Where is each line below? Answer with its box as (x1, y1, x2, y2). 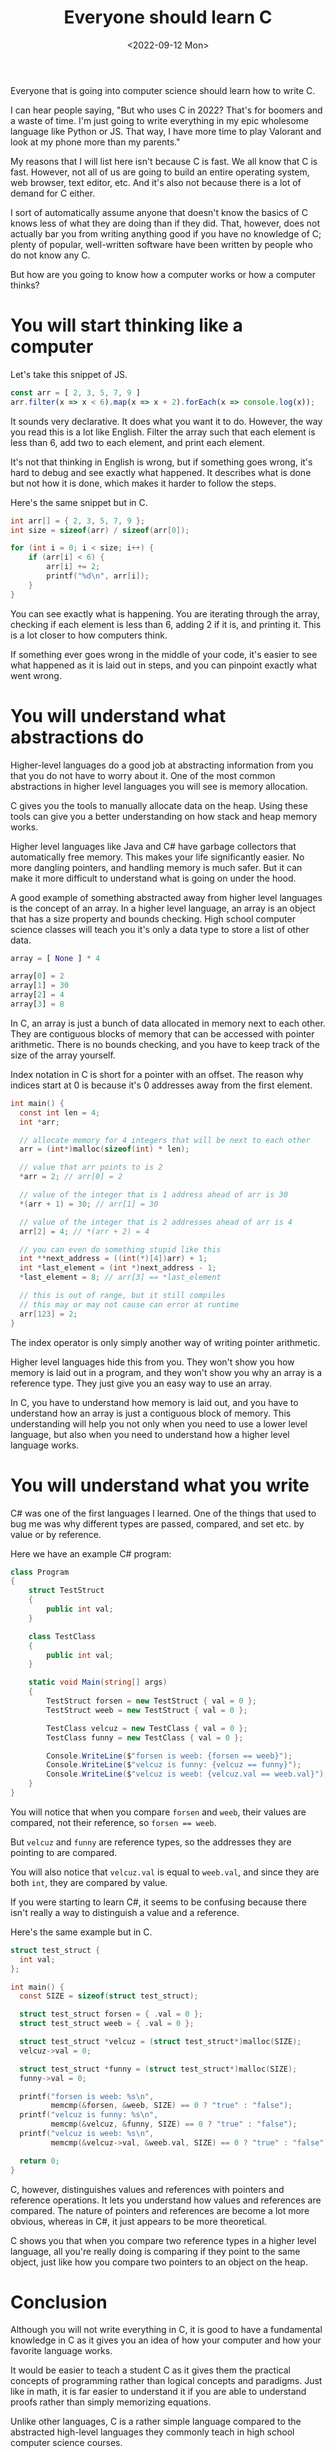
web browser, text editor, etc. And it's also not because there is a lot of (10, 176, 302, 188)
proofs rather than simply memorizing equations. (10, 2396, 212, 2408)
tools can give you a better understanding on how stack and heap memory (10, 810, 318, 822)
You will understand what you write (10, 1474, 310, 1496)
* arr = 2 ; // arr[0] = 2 (19, 1172, 123, 1182)
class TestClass (28, 1631, 97, 1641)
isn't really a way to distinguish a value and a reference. (10, 1906, 240, 1918)
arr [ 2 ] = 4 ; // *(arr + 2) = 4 (19, 1226, 150, 1236)
